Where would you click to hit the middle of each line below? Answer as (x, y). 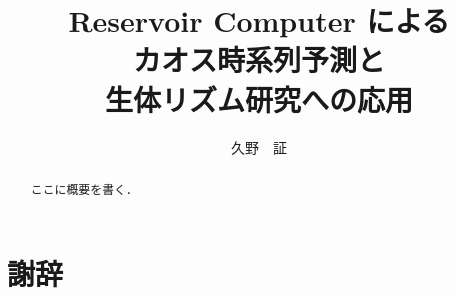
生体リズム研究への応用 (258, 98)
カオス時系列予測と (258, 59)
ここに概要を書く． (84, 188)
